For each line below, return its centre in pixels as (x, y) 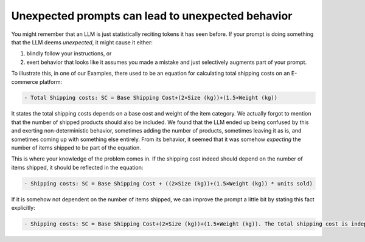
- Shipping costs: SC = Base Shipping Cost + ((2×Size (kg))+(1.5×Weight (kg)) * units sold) (169, 183)
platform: (51, 81)
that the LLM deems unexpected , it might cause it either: (82, 42)
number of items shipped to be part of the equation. (76, 148)
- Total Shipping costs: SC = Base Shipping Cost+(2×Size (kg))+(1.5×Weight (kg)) (151, 98)
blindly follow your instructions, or (69, 54)
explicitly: (23, 208)
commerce (25, 81)
